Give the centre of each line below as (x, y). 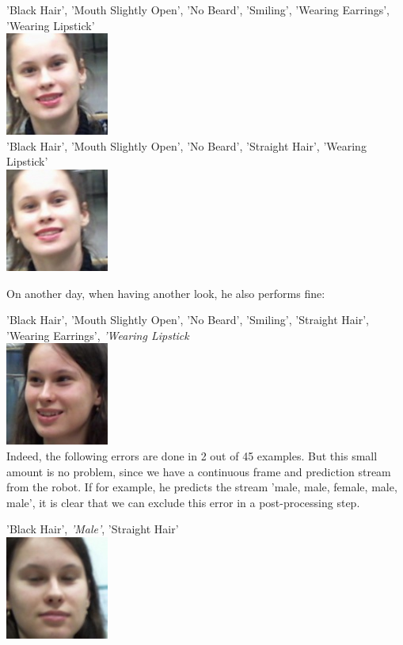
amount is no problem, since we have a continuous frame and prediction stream (199, 471)
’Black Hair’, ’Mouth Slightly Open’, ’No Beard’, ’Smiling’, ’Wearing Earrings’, (198, 10)
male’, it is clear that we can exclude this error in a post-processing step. (183, 502)
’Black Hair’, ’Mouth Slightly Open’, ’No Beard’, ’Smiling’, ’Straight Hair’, (188, 320)
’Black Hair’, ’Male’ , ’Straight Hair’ (93, 529)
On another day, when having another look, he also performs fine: (166, 293)
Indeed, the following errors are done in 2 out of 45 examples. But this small (192, 455)
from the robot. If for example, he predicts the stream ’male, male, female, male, (202, 487)
